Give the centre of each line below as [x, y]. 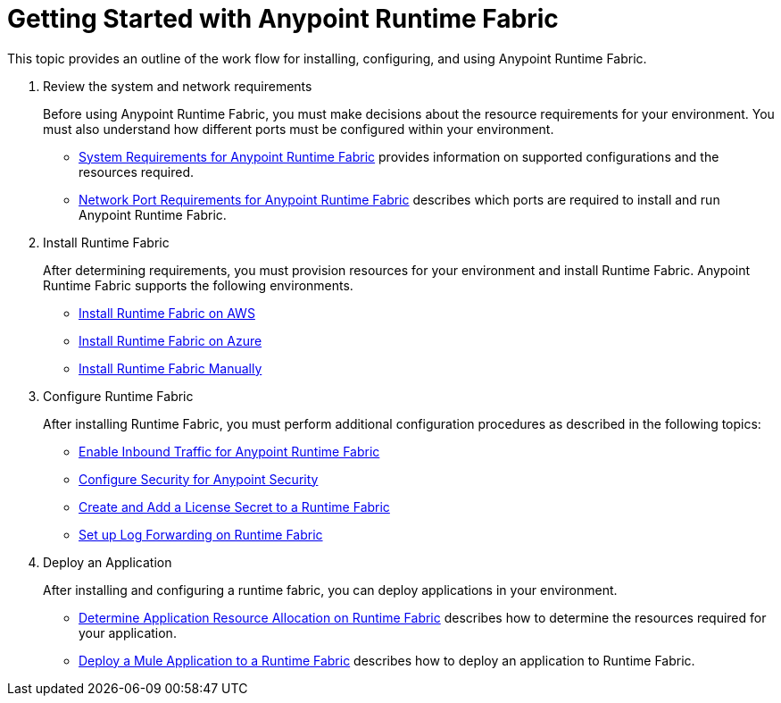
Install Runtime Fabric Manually [170, 368]
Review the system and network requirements [178, 86]
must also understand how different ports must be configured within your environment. [299, 129]
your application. [128, 632]
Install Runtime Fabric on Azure [170, 340]
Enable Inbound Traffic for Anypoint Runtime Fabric [229, 451]
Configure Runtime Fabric [118, 396]
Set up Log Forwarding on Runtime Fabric [201, 534]
